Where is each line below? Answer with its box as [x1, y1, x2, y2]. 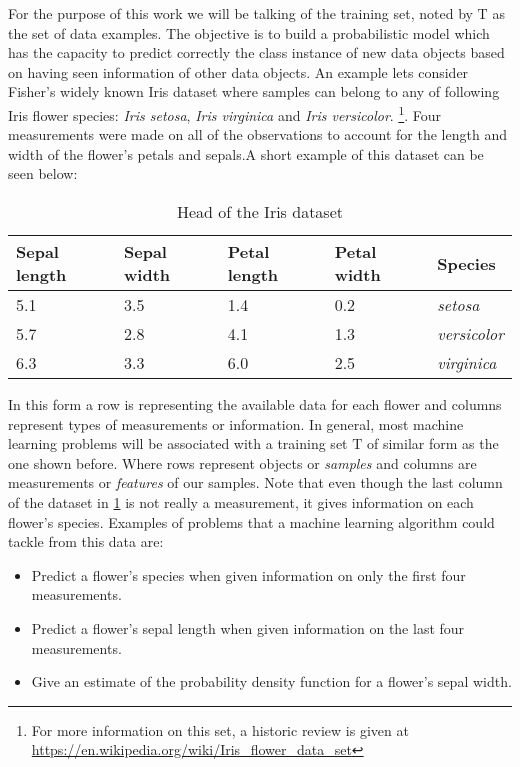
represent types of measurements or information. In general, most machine [8, 413, 464, 434]
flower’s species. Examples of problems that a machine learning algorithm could [8, 511, 495, 532]
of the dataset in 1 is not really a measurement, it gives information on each [8, 491, 474, 512]
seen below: [8, 163, 78, 184]
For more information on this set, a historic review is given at [31, 719, 409, 740]
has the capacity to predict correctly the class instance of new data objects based [8, 42, 505, 63]
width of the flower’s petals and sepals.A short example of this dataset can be [8, 143, 484, 164]
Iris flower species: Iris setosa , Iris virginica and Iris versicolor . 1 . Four [8, 101, 442, 125]
